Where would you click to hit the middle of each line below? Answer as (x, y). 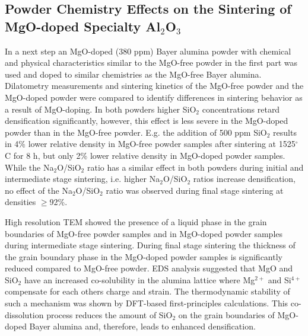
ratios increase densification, (244, 179)
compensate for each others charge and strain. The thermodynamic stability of (147, 291)
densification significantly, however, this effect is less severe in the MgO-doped (147, 121)
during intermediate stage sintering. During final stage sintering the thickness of (150, 245)
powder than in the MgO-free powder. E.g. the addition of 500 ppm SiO (136, 132)
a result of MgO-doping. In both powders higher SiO (101, 109)
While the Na (29, 167)
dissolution (24, 314)
